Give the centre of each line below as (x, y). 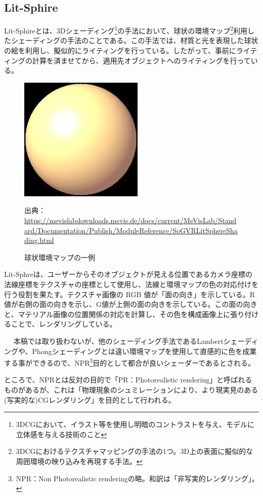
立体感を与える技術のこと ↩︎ (61, 434)
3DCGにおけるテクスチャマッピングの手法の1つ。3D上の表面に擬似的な (135, 451)
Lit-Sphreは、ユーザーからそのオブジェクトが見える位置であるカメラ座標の (128, 274)
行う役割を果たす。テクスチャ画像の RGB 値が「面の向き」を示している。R (130, 294)
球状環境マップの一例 (60, 257)
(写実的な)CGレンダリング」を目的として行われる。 (90, 399)
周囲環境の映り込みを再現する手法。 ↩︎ (79, 461)
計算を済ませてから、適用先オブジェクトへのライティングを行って (141, 60)
